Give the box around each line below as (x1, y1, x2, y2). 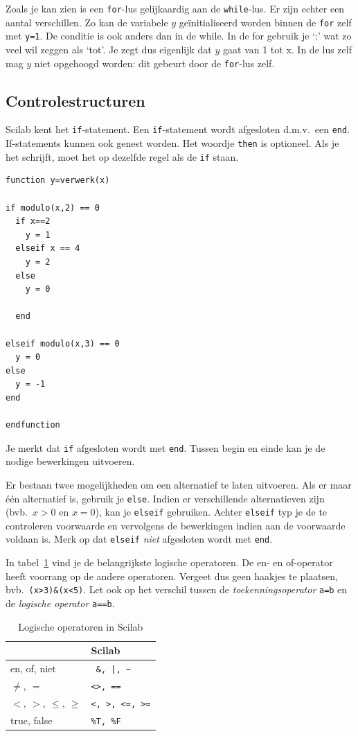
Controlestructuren (6, 89, 145, 111)
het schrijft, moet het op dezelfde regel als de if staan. (6, 149, 239, 164)
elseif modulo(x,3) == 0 (6, 338, 120, 349)
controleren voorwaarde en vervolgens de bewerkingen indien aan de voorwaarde (6, 518, 346, 532)
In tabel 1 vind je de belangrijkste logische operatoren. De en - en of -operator (6, 555, 333, 570)
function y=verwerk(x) (6, 175, 110, 186)
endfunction (6, 420, 60, 430)
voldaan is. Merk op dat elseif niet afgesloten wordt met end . (6, 532, 273, 546)
